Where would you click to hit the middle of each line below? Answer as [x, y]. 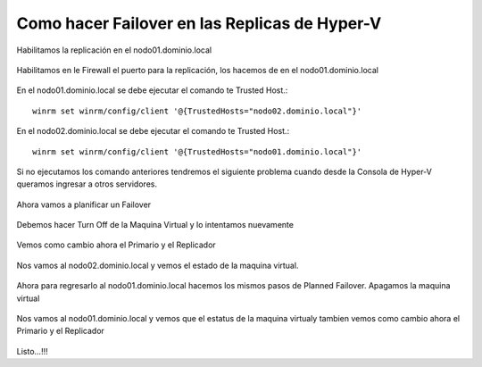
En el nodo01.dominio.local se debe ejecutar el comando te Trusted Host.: [152, 90]
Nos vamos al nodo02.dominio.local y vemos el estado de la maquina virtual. [158, 265]
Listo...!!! [32, 351]
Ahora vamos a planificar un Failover [84, 204]
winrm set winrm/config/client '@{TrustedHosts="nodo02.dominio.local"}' [197, 111]
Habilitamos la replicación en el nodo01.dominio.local [114, 50]
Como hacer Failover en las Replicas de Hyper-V [199, 23]
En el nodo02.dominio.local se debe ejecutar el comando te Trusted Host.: [153, 131]
